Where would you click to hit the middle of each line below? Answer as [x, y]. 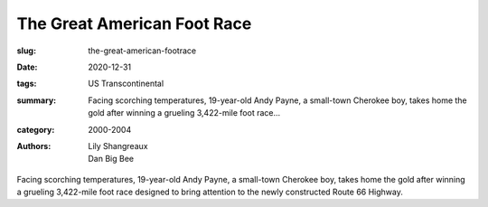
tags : [27, 84]
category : [36, 129]
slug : [26, 51]
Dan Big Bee [111, 159]
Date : [27, 67]
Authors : [34, 146]
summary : [37, 100]
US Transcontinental [126, 84]
